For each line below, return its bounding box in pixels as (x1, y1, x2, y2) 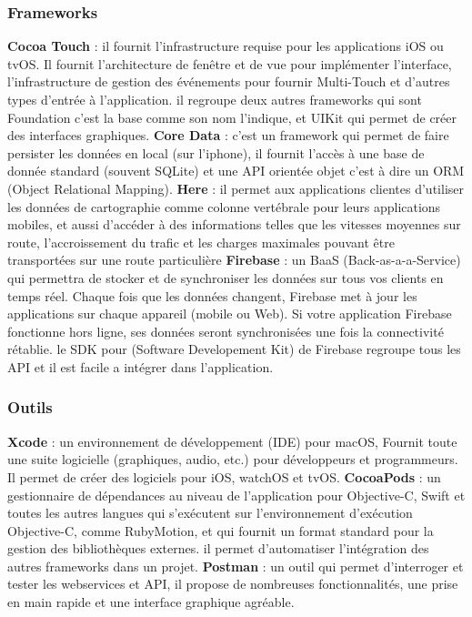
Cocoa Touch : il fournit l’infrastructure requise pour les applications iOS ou (7, 36, 444, 56)
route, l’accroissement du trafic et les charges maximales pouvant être (7, 232, 395, 251)
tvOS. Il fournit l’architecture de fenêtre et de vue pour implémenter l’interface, (7, 54, 452, 73)
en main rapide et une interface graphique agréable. (7, 592, 295, 612)
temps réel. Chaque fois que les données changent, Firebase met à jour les (7, 286, 417, 305)
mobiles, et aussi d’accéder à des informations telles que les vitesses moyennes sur (7, 215, 461, 234)
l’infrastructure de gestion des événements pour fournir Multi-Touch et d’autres (7, 72, 450, 91)
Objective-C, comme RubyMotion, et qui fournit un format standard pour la (7, 521, 434, 540)
